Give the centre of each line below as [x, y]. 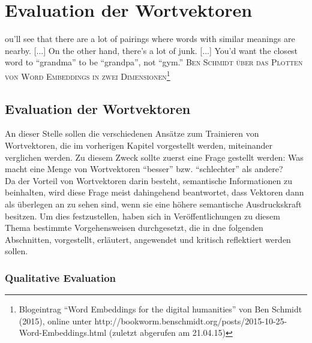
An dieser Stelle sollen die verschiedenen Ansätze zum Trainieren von [132, 133]
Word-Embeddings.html [63, 333]
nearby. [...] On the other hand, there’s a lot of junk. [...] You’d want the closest [151, 50]
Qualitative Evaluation [61, 277]
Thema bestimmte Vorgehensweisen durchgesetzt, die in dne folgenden [134, 228]
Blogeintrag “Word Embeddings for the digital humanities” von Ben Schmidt [160, 309]
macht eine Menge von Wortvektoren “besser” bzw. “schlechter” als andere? [144, 169]
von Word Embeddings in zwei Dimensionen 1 [88, 75]
